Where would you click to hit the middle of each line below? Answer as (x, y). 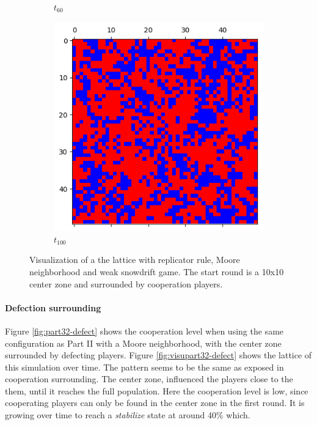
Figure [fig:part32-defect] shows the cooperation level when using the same (144, 331)
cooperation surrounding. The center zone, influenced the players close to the (149, 379)
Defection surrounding (53, 307)
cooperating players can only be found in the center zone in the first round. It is (155, 403)
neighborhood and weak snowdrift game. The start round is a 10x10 (157, 271)
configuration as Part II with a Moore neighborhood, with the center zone (143, 343)
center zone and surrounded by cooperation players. (126, 283)
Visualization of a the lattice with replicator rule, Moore (135, 260)
